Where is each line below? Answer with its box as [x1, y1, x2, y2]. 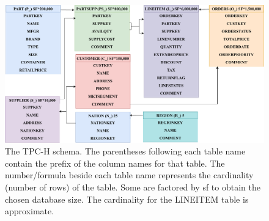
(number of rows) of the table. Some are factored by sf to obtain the [5, 181, 260, 194]
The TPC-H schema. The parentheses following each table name [5, 145, 246, 158]
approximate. [5, 205, 54, 217]
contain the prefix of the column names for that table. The [5, 156, 225, 169]
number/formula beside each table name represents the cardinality [5, 168, 254, 181]
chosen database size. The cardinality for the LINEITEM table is [5, 192, 249, 205]
